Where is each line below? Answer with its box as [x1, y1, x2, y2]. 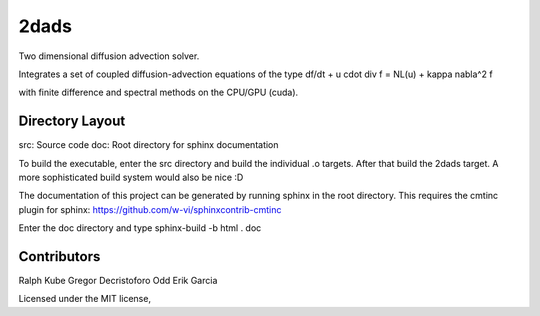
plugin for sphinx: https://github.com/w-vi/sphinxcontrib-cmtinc [18, 203, 282, 215]
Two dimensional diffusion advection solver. [18, 50, 200, 62]
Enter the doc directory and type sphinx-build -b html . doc [18, 222, 262, 234]
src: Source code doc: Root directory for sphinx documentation [18, 139, 279, 151]
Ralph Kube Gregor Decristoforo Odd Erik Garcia [18, 275, 218, 287]
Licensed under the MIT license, [18, 293, 152, 305]
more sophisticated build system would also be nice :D [18, 171, 244, 184]
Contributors [18, 248, 101, 265]
